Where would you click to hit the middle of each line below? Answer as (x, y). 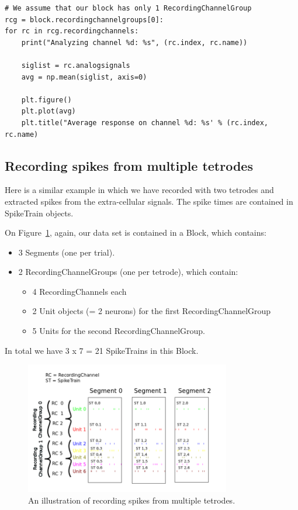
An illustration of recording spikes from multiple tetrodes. (132, 500)
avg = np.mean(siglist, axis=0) (84, 77)
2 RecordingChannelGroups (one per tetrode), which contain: (128, 272)
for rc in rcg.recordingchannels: (72, 31)
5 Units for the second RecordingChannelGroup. (119, 331)
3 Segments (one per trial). (67, 252)
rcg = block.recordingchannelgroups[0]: (84, 20)
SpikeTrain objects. (39, 213)
